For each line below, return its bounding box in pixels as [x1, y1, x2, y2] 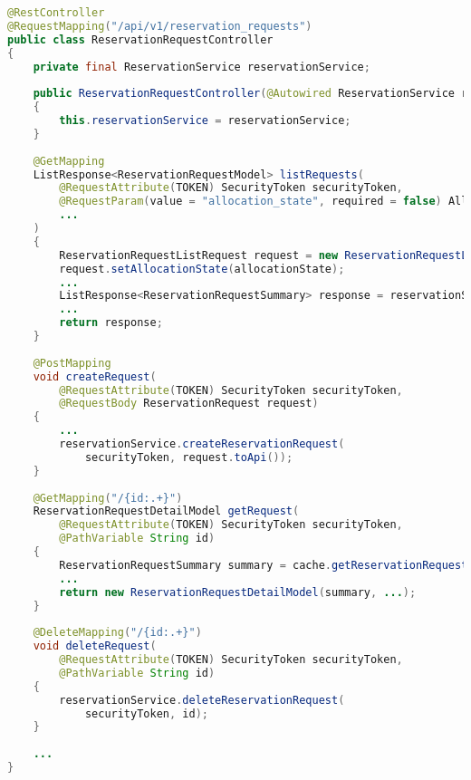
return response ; [59, 316, 163, 330]
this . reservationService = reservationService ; [59, 114, 351, 127]
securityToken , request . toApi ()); [84, 450, 293, 464]
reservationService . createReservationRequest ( [59, 438, 345, 450]
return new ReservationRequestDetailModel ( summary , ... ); [59, 585, 417, 599]
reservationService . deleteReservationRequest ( [59, 693, 345, 707]
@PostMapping [33, 356, 111, 370]
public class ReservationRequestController [7, 33, 274, 46]
